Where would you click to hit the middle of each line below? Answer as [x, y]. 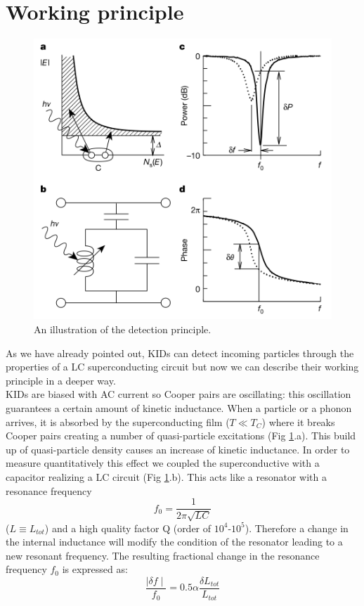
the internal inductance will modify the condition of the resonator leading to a [174, 542]
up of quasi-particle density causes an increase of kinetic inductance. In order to [178, 449]
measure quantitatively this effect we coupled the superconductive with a [163, 463]
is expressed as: [95, 569]
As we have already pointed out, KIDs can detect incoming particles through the [180, 353]
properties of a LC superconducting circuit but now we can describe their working [182, 367]
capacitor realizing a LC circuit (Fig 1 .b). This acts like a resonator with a [166, 476]
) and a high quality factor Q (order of [128, 528]
